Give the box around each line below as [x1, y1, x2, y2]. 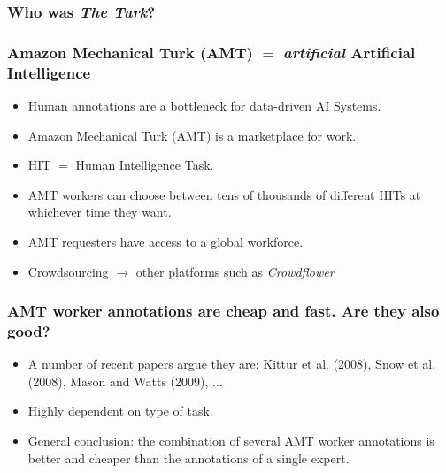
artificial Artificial [282, 41, 416, 63]
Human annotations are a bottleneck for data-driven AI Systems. [27, 95, 381, 114]
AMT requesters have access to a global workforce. [27, 232, 304, 250]
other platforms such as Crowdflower [135, 262, 334, 280]
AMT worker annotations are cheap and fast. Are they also [7, 300, 440, 322]
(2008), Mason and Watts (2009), [27, 371, 209, 390]
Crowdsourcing [27, 262, 109, 280]
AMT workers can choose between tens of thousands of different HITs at [27, 185, 421, 203]
